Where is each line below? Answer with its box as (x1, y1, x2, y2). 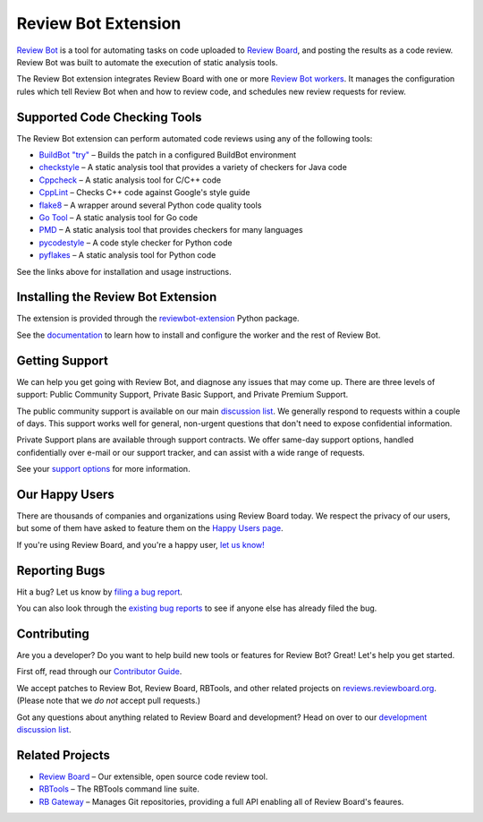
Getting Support (16, 353, 109, 368)
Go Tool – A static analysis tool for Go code (38, 211, 199, 223)
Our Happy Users (16, 486, 115, 501)
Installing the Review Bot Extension (16, 289, 217, 304)
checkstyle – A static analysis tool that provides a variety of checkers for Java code (38, 162, 348, 173)
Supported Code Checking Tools (16, 109, 202, 124)
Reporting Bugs (16, 562, 106, 578)
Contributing (16, 626, 89, 641)
